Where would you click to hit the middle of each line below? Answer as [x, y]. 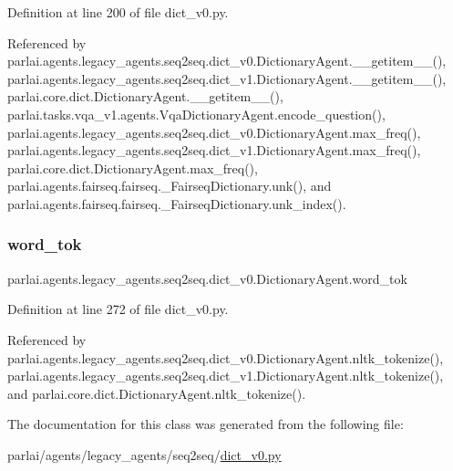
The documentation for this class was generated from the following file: [206, 424]
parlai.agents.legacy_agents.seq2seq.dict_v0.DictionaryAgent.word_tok [207, 278]
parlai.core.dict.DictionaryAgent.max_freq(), [133, 167]
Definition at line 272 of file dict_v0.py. [118, 309]
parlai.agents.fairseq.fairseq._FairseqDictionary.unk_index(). [177, 203]
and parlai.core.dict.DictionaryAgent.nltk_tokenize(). [157, 393]
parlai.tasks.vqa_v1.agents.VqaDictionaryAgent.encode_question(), [196, 114]
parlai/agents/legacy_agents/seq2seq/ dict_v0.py [144, 454]
